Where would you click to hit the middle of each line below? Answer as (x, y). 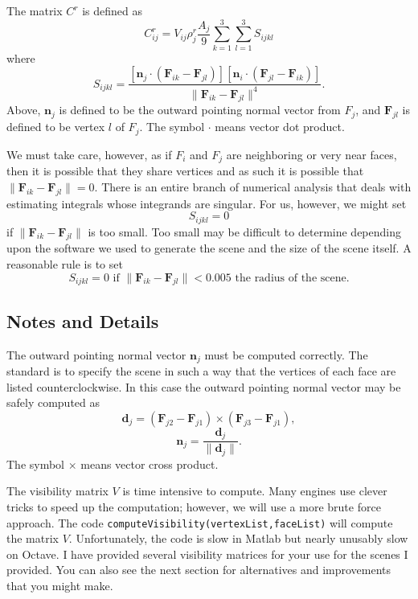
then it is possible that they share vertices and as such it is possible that (185, 171)
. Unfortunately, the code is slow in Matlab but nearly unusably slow (238, 538)
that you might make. (60, 585)
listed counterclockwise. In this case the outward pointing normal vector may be (204, 386)
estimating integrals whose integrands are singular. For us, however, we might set (207, 203)
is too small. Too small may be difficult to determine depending (244, 231)
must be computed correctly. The (286, 354)
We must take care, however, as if (89, 154)
